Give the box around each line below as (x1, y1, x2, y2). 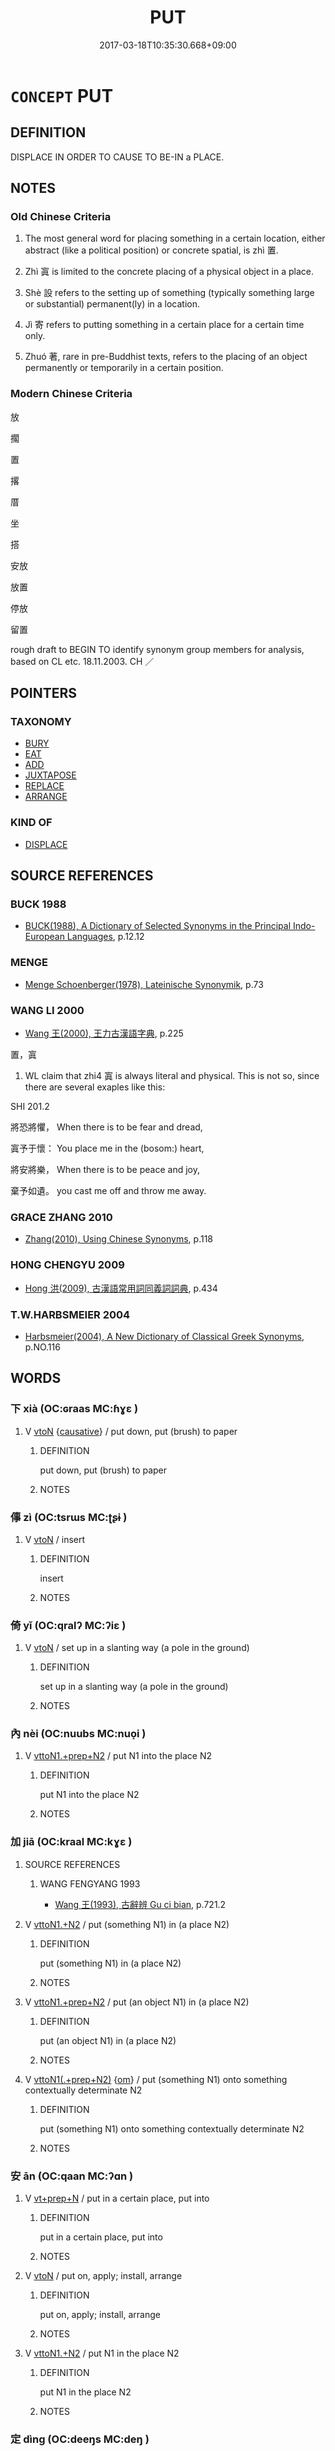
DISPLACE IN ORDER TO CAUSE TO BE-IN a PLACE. (10, 151, 225, 163)
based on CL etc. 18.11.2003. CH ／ (10, 655, 155, 667)
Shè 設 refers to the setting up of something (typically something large (24, 287, 315, 299)
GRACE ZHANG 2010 (10, 1210, 113, 1224)
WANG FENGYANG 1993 (39, 1877, 141, 1890)
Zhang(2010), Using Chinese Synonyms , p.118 (24, 1233, 214, 1245)
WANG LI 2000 (10, 1003, 85, 1017)
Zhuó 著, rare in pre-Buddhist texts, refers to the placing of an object (24, 351, 308, 363)
